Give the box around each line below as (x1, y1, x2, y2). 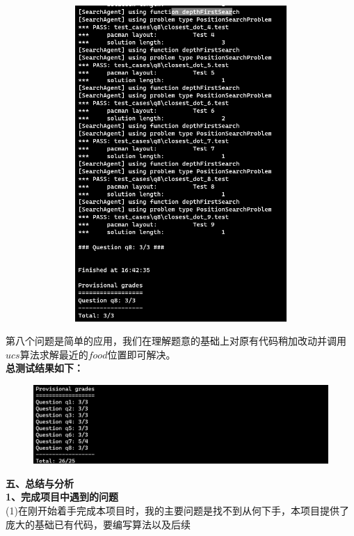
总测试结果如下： (6, 361, 83, 375)
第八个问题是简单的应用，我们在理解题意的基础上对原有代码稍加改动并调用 (6, 333, 346, 348)
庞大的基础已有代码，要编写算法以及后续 (6, 517, 191, 531)
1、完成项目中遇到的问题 (6, 489, 119, 504)
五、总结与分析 (6, 475, 74, 490)
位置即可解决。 (107, 347, 176, 361)
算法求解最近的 (19, 347, 88, 361)
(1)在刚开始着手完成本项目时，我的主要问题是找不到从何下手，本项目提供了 (6, 503, 349, 518)
